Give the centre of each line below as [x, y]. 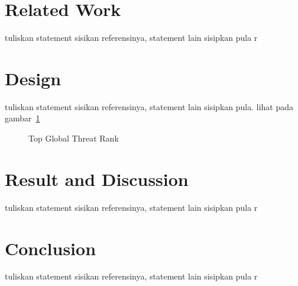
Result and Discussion [97, 179]
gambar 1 [22, 118]
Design [33, 78]
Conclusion [51, 248]
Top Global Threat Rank [74, 138]
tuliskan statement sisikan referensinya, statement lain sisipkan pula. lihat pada [149, 106]
